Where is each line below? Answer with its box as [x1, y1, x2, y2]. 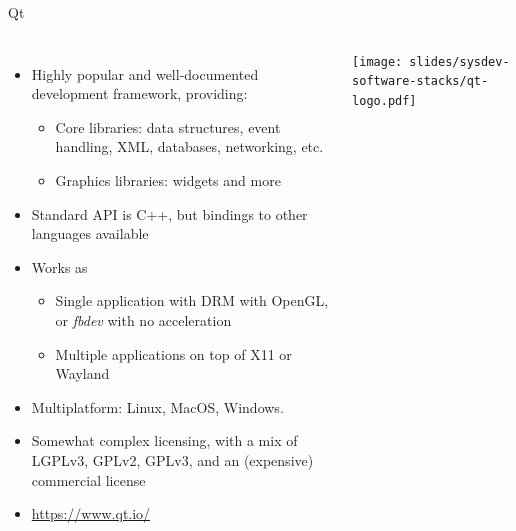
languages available [31, 223, 149, 244]
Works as [31, 256, 88, 277]
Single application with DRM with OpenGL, [55, 290, 329, 311]
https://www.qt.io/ [31, 503, 151, 524]
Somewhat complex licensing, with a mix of [31, 430, 298, 451]
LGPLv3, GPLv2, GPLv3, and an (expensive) [31, 449, 314, 470]
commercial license [31, 469, 146, 490]
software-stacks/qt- [352, 74, 489, 89]
